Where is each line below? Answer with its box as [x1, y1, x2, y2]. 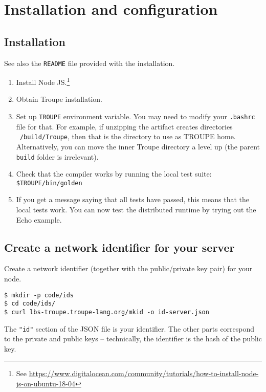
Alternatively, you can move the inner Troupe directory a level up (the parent [16, 141, 260, 151]
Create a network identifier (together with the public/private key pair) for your [4, 263, 253, 274]
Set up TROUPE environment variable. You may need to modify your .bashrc [16, 111, 255, 122]
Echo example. [16, 214, 62, 225]
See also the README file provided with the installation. [4, 57, 175, 68]
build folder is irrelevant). [16, 151, 99, 162]
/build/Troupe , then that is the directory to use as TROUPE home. [19, 131, 236, 142]
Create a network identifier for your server [4, 239, 235, 255]
